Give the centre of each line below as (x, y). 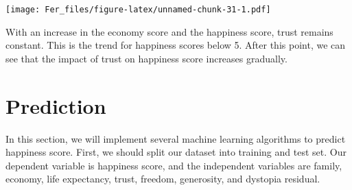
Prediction (56, 105)
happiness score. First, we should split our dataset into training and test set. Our (176, 152)
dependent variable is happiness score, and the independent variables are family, (174, 165)
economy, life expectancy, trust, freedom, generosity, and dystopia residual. (163, 179)
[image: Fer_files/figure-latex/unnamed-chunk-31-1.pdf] (138, 10)
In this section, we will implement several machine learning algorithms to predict (176, 138)
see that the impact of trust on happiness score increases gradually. (146, 58)
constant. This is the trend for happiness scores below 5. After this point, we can (176, 45)
